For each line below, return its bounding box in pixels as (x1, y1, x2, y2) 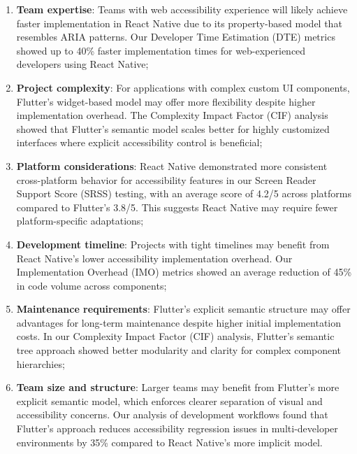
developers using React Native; (16, 57, 149, 71)
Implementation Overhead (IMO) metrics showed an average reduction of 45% (16, 264, 352, 279)
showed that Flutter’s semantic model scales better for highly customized (16, 121, 330, 136)
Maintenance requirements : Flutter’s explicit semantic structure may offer (16, 302, 351, 316)
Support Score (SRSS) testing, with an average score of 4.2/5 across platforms (16, 186, 351, 201)
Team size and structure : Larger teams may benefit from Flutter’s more (16, 380, 340, 395)
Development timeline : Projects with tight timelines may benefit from (16, 236, 330, 251)
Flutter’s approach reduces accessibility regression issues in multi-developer (16, 421, 338, 436)
